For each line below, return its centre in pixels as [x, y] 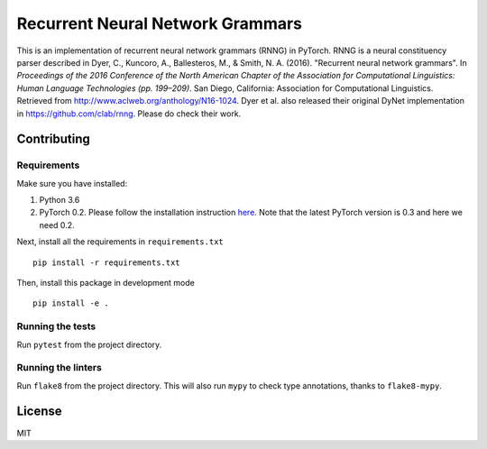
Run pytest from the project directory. [89, 344]
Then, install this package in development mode [106, 283]
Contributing [53, 139]
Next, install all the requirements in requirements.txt [120, 242]
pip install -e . [71, 303]
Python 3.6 [60, 200]
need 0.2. [57, 224]
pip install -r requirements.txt [106, 262]
